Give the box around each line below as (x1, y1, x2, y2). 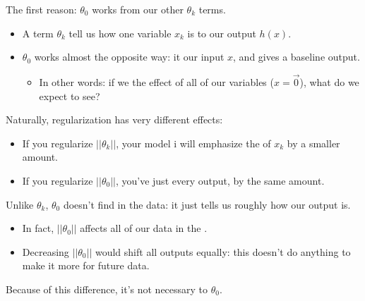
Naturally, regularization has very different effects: (6, 112, 223, 127)
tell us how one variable (68, 25, 172, 40)
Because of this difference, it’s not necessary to (6, 281, 208, 296)
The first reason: (6, 2, 77, 16)
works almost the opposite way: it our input (34, 49, 225, 64)
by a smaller (287, 135, 340, 150)
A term (22, 25, 54, 40)
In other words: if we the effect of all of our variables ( (39, 75, 274, 89)
